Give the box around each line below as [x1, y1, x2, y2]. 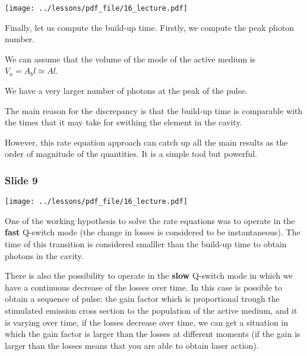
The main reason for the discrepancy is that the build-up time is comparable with [5, 104, 303, 116]
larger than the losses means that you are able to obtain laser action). [5, 339, 259, 351]
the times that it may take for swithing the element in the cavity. [5, 116, 242, 128]
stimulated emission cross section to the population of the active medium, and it [5, 304, 297, 317]
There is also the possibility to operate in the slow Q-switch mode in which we [5, 269, 293, 282]
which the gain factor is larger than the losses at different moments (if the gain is [5, 327, 300, 340]
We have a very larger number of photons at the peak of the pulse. [5, 84, 248, 97]
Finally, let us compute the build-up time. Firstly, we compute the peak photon [5, 21, 295, 33]
